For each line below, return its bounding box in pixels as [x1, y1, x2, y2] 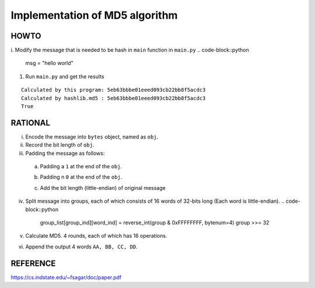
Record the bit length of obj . [25, 141, 94, 148]
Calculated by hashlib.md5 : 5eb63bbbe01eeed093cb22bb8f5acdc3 [21, 95, 206, 102]
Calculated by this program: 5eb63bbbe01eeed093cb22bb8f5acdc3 [21, 86, 206, 93]
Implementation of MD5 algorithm [10, 9, 178, 22]
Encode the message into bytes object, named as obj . [25, 133, 159, 140]
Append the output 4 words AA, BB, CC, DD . [25, 243, 138, 250]
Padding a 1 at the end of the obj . [40, 163, 123, 170]
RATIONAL [10, 117, 51, 128]
